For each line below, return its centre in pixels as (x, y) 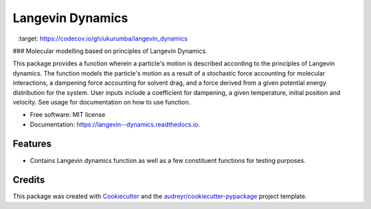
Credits (29, 180)
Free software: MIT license (68, 115)
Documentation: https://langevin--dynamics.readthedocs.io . (115, 124)
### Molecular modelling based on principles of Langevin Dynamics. (110, 51)
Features (32, 144)
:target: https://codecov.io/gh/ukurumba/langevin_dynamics (103, 38)
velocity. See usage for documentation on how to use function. (102, 102)
